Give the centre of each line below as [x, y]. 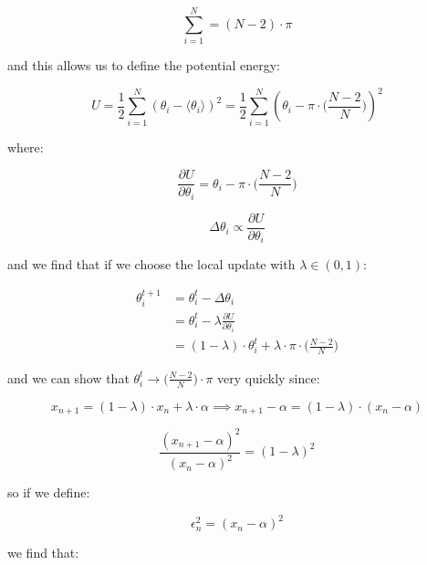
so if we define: [49, 492]
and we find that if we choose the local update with [151, 264]
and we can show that [68, 377]
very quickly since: [269, 377]
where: [26, 146]
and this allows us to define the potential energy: [144, 65]
